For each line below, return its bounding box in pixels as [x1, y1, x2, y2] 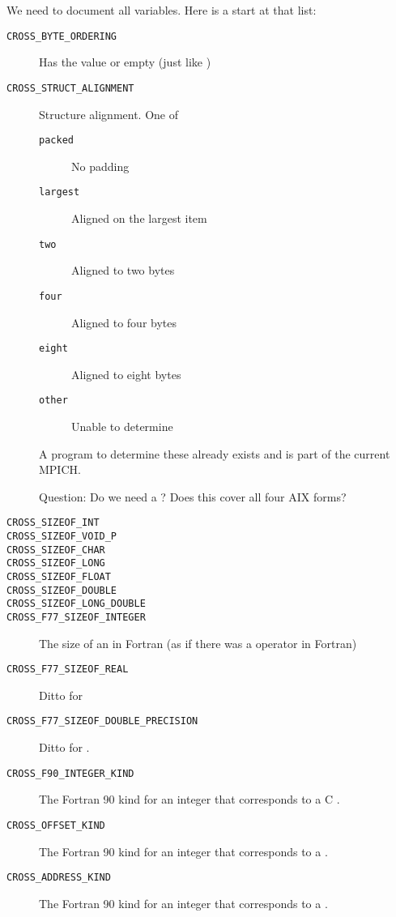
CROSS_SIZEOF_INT [6, 517, 100, 529]
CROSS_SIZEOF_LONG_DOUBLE [6, 598, 146, 610]
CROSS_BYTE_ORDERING [6, 30, 117, 42]
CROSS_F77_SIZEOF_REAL [6, 663, 129, 676]
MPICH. [39, 461, 81, 478]
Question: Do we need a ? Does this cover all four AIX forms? [39, 488, 347, 505]
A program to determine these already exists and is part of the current [39, 445, 390, 462]
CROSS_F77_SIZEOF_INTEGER [6, 611, 146, 623]
